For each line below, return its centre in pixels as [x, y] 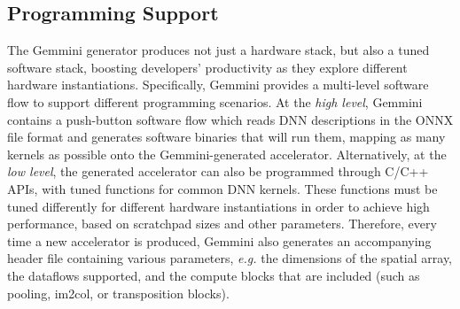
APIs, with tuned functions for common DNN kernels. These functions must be [222, 188]
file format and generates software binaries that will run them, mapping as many [226, 137]
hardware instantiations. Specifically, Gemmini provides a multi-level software [218, 85]
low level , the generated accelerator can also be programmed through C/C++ [218, 171]
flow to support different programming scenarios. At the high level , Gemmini [215, 101]
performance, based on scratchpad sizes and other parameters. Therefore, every [222, 224]
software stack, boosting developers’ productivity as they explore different [207, 67]
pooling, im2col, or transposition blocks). [118, 293]
